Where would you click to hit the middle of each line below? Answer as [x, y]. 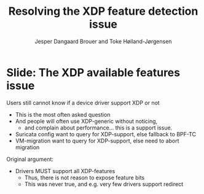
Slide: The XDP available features [93, 72]
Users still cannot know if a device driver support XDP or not [83, 103]
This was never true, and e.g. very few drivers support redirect [104, 184]
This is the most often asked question [63, 114]
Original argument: [30, 159]
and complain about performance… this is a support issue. [98, 128]
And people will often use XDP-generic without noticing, [86, 121]
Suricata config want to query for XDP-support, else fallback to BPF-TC [106, 134]
